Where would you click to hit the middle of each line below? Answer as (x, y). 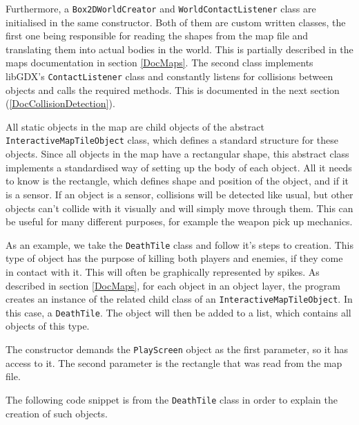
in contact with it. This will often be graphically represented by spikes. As (163, 271)
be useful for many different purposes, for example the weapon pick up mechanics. (179, 221)
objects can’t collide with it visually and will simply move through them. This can (179, 208)
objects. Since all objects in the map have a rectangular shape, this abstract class (177, 154)
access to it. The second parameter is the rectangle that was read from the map (174, 362)
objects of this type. (48, 326)
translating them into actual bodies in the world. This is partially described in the (179, 49)
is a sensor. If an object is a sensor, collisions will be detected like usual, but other (179, 194)
